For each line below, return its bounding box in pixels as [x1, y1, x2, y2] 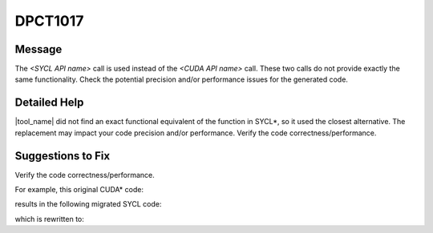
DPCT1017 [14, 12, 84, 30]
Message [14, 42, 63, 56]
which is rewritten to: [14, 214, 84, 223]
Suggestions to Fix [14, 149, 111, 163]
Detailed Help [14, 96, 84, 110]
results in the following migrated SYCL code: [14, 199, 162, 209]
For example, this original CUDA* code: [14, 185, 144, 195]
